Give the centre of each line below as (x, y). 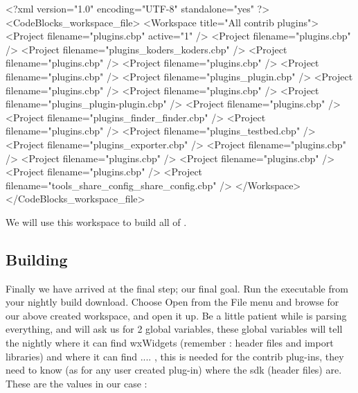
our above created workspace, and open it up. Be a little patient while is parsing (176, 315)
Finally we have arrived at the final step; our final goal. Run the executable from (177, 288)
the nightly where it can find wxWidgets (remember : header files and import (170, 343)
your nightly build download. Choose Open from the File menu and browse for (172, 302)
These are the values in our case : (77, 383)
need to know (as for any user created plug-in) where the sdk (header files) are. (174, 370)
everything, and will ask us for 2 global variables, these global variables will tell (174, 329)
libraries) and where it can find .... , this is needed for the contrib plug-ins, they (175, 356)
